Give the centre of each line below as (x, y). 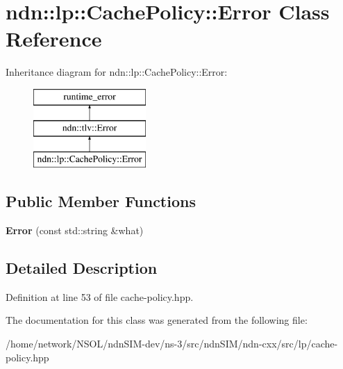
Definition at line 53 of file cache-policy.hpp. (100, 296)
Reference (54, 39)
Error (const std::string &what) (75, 230)
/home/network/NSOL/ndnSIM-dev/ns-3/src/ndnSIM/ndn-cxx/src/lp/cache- (172, 344)
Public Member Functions (101, 201)
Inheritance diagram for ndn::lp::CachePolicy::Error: (117, 72)
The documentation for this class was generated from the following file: (157, 320)
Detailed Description (82, 268)
